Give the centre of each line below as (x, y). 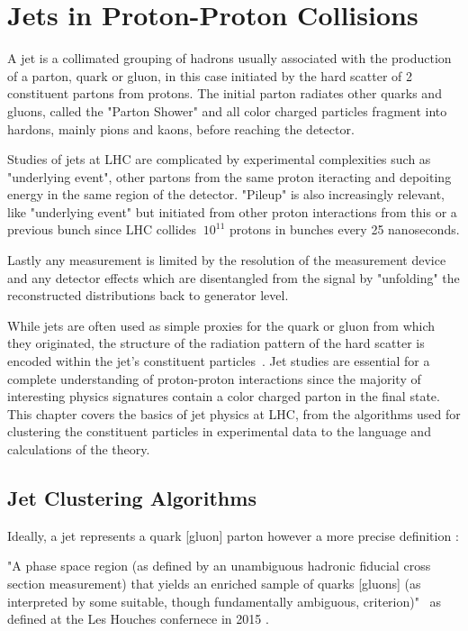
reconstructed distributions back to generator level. (148, 295)
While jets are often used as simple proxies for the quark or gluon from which (221, 325)
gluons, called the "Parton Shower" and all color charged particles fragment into (227, 110)
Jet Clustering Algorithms (132, 497)
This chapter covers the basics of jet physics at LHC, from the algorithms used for (234, 413)
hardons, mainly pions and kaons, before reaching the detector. (181, 128)
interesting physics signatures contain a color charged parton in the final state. (224, 396)
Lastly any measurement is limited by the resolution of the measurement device (227, 260)
